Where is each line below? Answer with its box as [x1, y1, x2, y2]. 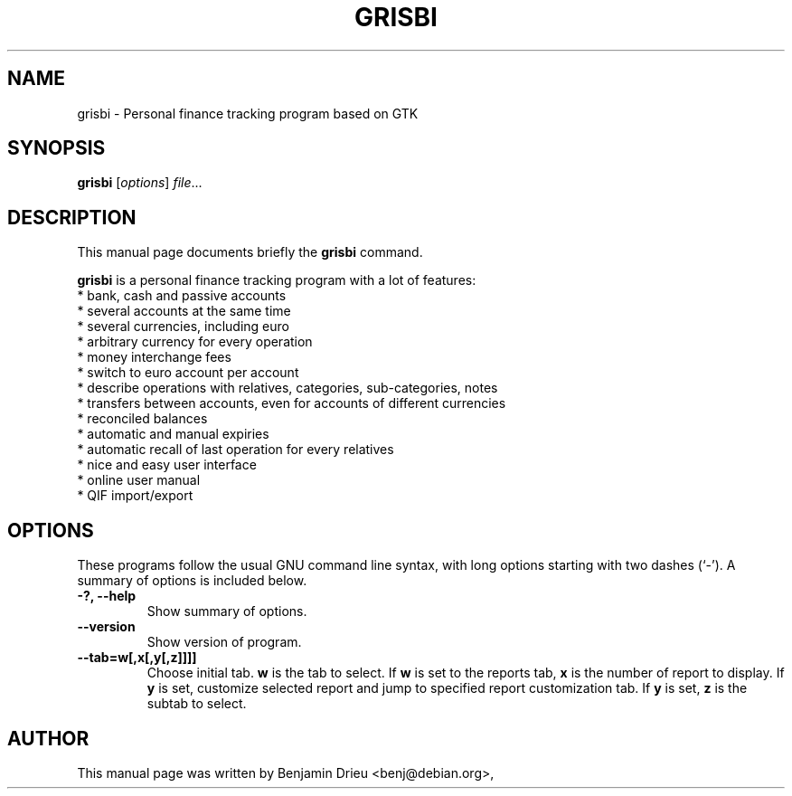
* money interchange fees [77, 349, 231, 365]
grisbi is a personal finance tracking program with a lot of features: [77, 272, 476, 289]
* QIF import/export [77, 488, 193, 504]
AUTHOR [7, 726, 90, 750]
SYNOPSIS [7, 137, 106, 160]
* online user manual [77, 472, 201, 488]
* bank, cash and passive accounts [77, 288, 287, 304]
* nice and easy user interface [77, 457, 257, 473]
